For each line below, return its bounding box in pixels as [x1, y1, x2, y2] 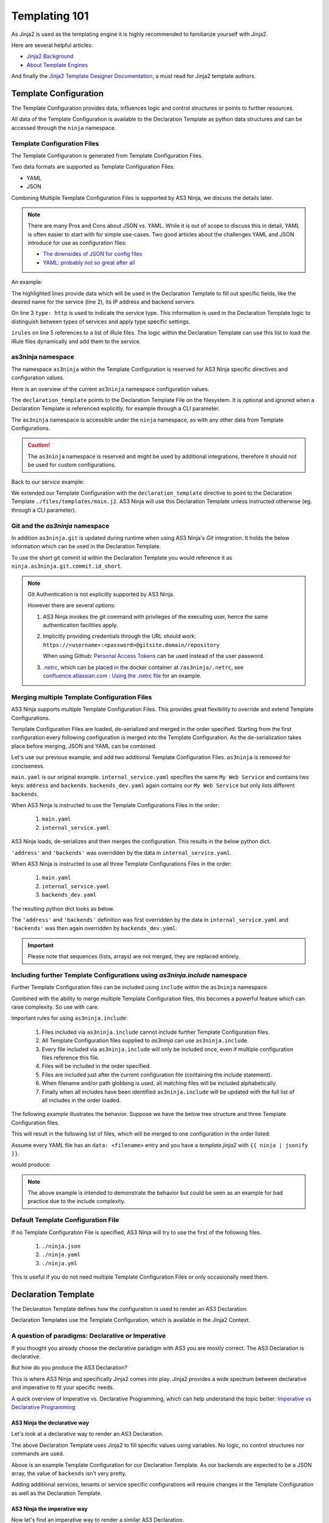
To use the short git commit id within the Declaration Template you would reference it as [11, 554, 233, 561]
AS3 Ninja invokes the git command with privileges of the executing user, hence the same [43, 613, 268, 620]
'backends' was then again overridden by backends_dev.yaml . [11, 925, 178, 932]
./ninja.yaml [41, 1251, 81, 1258]
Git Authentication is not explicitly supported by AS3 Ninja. [27, 590, 175, 598]
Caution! [27, 442, 51, 449]
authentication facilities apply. [43, 621, 118, 629]
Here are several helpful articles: [11, 41, 93, 49]
